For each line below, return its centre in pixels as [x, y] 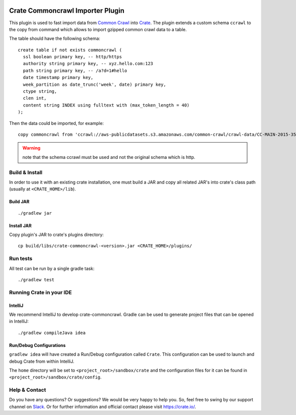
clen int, [35, 98]
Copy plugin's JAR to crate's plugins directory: [56, 235]
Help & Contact [28, 390]
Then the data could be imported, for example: [56, 123]
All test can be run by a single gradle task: [52, 268]
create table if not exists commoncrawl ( [70, 50]
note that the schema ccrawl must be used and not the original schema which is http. [109, 157]
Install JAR [20, 226]
